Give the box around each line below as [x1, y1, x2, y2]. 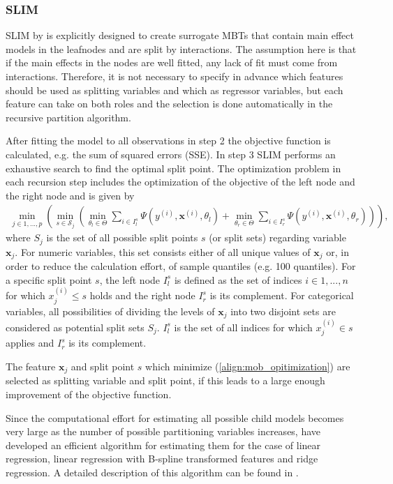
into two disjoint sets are [230, 303, 336, 318]
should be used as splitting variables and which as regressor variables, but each [6, 82, 343, 97]
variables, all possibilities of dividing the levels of [6, 303, 215, 318]
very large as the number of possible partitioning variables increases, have [6, 424, 321, 439]
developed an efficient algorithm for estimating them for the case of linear [6, 437, 321, 452]
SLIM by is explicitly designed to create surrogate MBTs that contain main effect [6, 28, 354, 43]
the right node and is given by [6, 188, 135, 202]
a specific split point [6, 272, 92, 287]
